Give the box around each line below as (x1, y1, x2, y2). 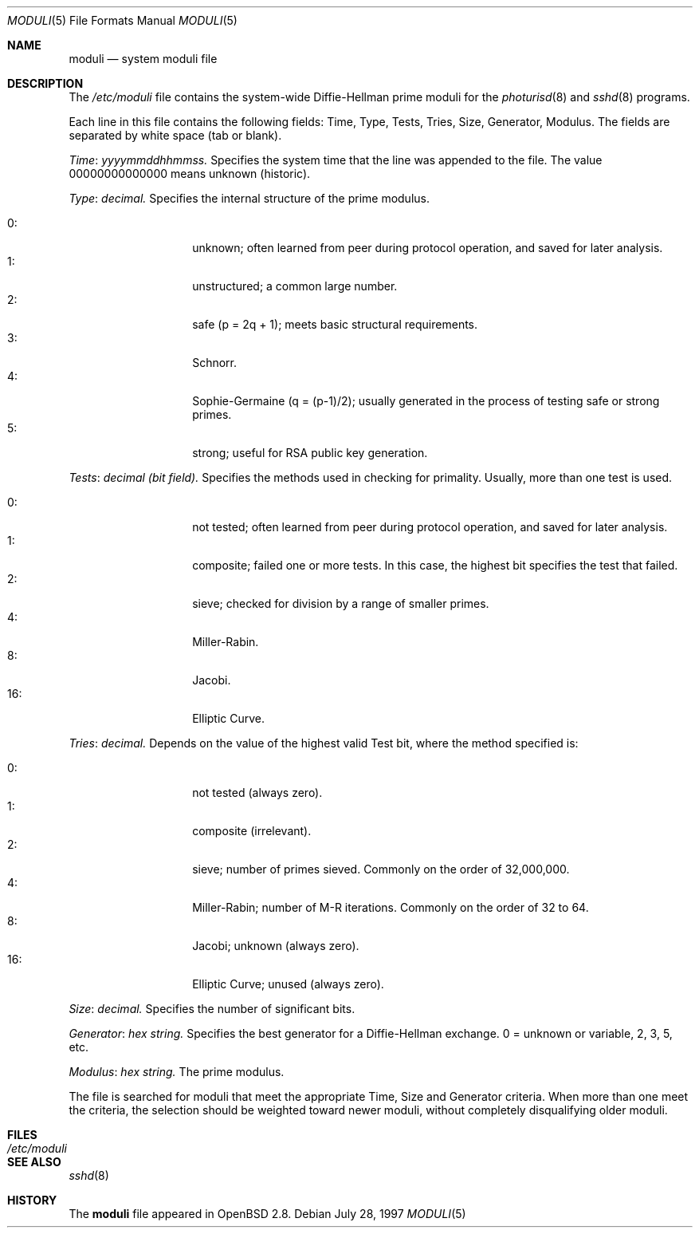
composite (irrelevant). (192, 824, 312, 838)
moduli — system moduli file (69, 52, 218, 65)
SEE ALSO (7, 1155, 61, 1169)
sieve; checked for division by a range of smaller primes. (192, 597, 489, 610)
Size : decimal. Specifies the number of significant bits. (69, 1002, 355, 1015)
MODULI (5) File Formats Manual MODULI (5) (7, 14, 238, 27)
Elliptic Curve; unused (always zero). (192, 977, 384, 991)
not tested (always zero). (192, 786, 323, 799)
